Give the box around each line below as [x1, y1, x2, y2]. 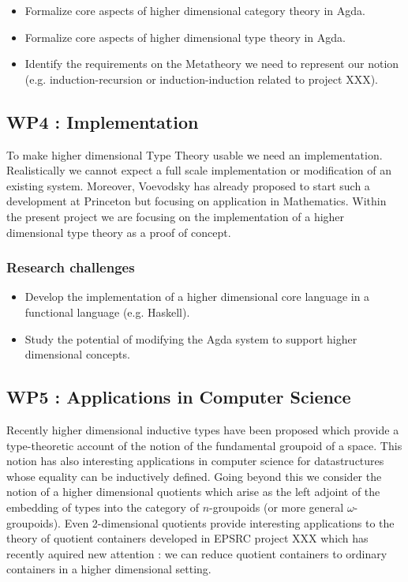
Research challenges [6, 257, 135, 277]
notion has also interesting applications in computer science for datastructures [6, 452, 384, 469]
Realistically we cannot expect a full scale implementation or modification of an [6, 162, 392, 178]
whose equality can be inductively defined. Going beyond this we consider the [6, 467, 382, 484]
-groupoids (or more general [209, 498, 344, 515]
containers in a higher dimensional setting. [6, 561, 211, 577]
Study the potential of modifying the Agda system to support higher [24, 330, 357, 347]
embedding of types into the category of [6, 498, 199, 515]
